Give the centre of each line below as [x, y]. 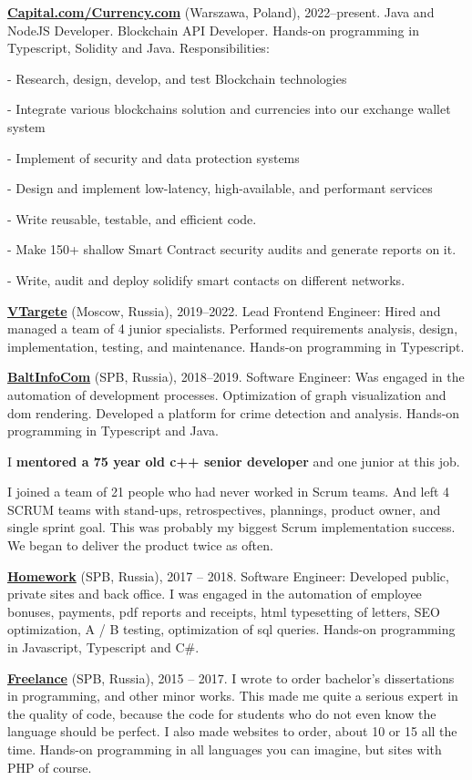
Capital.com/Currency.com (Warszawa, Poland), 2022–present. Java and [221, 12]
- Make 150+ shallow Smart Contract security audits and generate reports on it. [232, 249]
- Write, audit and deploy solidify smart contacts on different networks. [206, 279]
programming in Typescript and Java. [113, 431]
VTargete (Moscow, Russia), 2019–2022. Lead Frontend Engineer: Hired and [224, 310]
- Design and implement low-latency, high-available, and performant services [220, 188]
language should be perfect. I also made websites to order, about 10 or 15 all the [232, 731]
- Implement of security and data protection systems [154, 157]
